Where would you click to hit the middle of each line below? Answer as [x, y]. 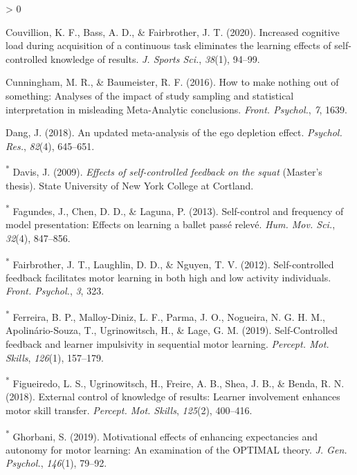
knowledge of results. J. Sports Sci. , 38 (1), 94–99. [155, 58]
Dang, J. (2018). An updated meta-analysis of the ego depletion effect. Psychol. [174, 132]
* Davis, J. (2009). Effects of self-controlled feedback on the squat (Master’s [164, 170]
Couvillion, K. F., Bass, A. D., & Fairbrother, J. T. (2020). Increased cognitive [173, 31]
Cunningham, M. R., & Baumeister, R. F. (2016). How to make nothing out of [172, 82]
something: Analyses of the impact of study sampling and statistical [150, 95]
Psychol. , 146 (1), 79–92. [56, 463]
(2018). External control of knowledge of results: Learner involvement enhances [173, 397]
